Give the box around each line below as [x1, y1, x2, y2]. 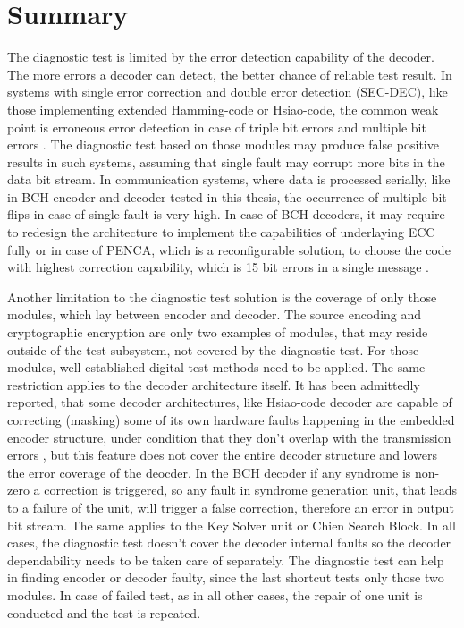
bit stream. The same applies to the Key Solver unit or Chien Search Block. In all [7, 515, 456, 534]
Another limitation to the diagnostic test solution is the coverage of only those [7, 287, 437, 306]
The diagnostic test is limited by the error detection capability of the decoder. [7, 47, 434, 66]
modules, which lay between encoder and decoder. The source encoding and [7, 305, 422, 324]
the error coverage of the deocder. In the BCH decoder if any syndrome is [7, 463, 411, 481]
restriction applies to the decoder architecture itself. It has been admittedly [7, 375, 420, 394]
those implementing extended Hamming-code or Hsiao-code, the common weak [7, 99, 439, 118]
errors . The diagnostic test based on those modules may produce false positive [7, 135, 439, 154]
